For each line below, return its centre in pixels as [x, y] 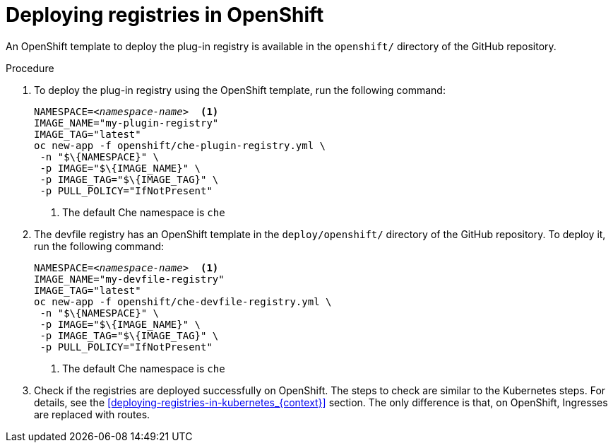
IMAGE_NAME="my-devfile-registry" [129, 279]
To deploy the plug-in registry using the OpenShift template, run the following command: [240, 90]
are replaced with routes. [92, 414]
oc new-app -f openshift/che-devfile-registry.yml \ [183, 301]
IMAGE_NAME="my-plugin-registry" [126, 123]
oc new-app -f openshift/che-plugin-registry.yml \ [180, 145]
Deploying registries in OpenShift [165, 15]
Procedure [30, 68]
